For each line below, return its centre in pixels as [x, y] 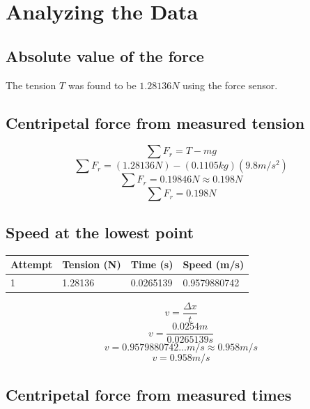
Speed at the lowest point [100, 232]
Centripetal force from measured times [149, 394]
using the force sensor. [230, 85]
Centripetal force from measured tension [155, 122]
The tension [31, 85]
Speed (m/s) [214, 264]
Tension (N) [92, 264]
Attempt [32, 264]
